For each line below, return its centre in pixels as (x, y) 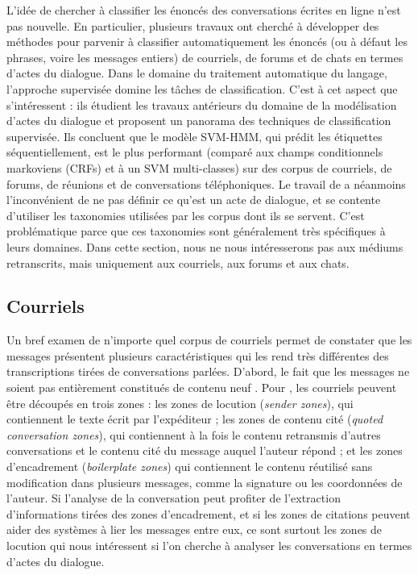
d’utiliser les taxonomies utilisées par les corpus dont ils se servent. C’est (186, 215)
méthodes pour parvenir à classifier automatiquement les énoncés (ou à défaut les (207, 42)
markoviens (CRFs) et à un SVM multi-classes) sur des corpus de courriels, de (199, 167)
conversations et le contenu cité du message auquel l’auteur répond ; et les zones (205, 450)
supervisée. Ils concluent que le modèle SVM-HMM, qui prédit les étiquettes (195, 136)
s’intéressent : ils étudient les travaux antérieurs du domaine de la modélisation (202, 104)
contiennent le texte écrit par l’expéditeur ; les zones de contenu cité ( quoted (195, 419)
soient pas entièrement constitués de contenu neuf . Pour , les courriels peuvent (202, 387)
